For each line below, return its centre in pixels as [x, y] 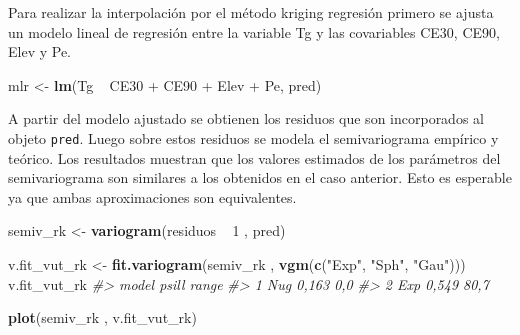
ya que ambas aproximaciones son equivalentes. [152, 196]
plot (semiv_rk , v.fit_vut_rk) [102, 317]
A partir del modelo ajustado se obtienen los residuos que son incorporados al [246, 118]
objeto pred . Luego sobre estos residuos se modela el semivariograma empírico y [253, 137]
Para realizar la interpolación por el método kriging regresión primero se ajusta [251, 12]
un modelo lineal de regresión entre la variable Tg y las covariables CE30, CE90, [254, 31]
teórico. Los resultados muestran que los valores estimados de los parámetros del [254, 157]
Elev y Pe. [39, 51]
